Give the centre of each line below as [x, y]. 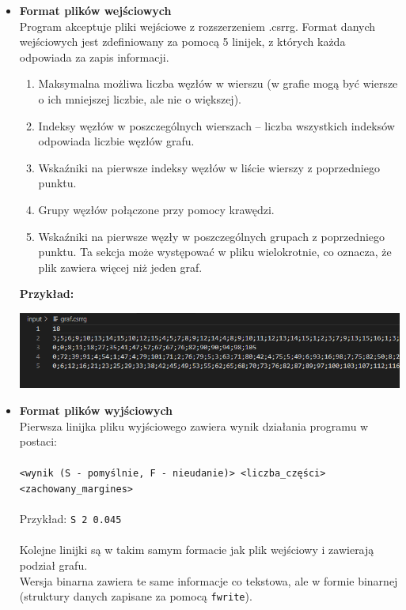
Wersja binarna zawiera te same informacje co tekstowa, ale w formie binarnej [209, 580]
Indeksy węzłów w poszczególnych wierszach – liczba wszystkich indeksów [216, 125]
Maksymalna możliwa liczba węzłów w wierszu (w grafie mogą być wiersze [218, 83]
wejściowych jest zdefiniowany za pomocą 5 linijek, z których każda [182, 41]
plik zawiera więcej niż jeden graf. [120, 267]
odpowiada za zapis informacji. [94, 56]
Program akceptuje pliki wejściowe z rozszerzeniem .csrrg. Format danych [197, 26]
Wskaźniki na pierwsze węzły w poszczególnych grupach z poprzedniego [212, 236]
